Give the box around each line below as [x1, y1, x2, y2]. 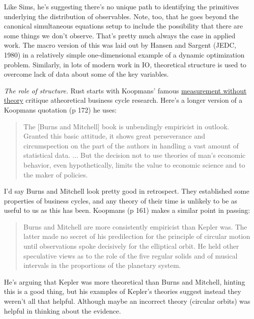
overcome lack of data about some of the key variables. [4, 69, 169, 79]
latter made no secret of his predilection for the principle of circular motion [23, 231, 251, 241]
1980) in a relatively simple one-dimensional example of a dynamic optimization [4, 49, 245, 59]
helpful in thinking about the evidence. [4, 305, 121, 316]
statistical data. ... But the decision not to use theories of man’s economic [23, 150, 246, 160]
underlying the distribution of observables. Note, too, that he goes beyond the [4, 11, 239, 21]
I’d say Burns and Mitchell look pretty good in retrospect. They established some [4, 186, 250, 196]
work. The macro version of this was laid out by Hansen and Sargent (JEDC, [4, 40, 236, 50]
